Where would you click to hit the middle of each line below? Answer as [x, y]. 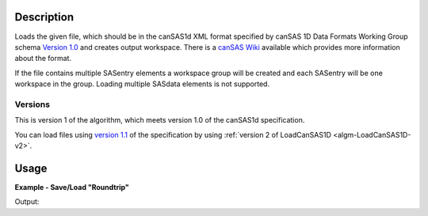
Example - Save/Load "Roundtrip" [72, 187]
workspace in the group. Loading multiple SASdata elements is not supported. [142, 84]
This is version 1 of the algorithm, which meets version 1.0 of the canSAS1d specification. [160, 120]
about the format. [43, 59]
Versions [32, 104]
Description [44, 17]
